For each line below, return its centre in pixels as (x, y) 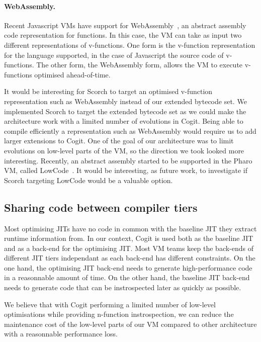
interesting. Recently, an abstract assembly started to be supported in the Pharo (128, 160)
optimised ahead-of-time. (72, 74)
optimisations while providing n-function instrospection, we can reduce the (119, 314)
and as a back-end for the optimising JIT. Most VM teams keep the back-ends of (129, 248)
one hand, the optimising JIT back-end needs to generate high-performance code (128, 267)
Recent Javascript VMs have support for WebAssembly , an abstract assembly (125, 25)
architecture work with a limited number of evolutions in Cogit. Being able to (124, 121)
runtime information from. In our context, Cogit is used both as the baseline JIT (129, 238)
